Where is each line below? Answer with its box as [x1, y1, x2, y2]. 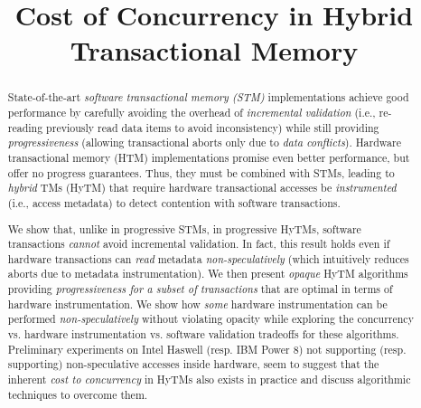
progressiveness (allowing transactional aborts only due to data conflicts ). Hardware [7, 135, 401, 150]
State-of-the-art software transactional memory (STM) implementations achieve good [7, 90, 409, 105]
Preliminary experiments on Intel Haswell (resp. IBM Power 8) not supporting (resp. [7, 341, 407, 356]
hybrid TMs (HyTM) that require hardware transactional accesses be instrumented [7, 180, 397, 195]
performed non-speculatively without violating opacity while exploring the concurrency [7, 311, 414, 327]
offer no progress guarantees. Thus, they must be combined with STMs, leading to [7, 165, 395, 180]
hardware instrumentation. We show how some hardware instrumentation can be [7, 296, 388, 311]
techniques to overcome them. [7, 386, 148, 402]
